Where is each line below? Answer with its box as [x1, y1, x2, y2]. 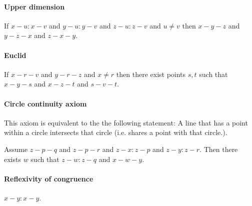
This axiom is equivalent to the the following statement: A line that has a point [4, 117, 248, 127]
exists [4, 153, 21, 164]
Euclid [4, 49, 26, 60]
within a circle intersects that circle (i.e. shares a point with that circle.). [4, 127, 227, 137]
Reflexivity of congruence [4, 173, 93, 183]
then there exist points [116, 68, 186, 79]
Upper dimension [4, 1, 65, 11]
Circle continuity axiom [4, 98, 87, 108]
